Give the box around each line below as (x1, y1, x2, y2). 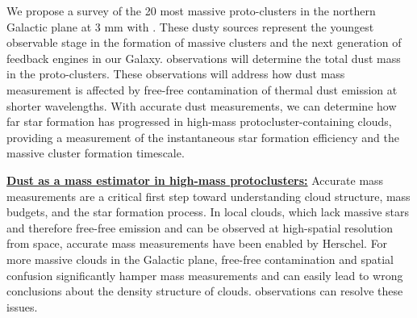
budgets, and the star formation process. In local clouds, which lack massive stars (6, 203, 409, 220)
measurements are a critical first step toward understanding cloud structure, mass (6, 187, 411, 204)
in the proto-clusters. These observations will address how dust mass (6, 65, 345, 82)
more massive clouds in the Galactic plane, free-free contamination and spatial (6, 250, 394, 267)
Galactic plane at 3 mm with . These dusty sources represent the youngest (6, 18, 374, 35)
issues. (6, 298, 38, 315)
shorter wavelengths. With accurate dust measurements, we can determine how (6, 97, 397, 114)
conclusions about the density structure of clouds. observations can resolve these (6, 282, 403, 299)
